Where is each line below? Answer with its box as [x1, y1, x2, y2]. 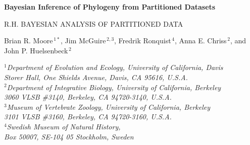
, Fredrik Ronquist [114, 35, 171, 46]
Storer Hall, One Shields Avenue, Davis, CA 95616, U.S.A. [4, 71, 188, 82]
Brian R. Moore [4, 35, 53, 46]
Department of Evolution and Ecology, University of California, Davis [7, 62, 223, 72]
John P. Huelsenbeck [4, 45, 68, 55]
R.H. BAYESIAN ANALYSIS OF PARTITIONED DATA [4, 18, 183, 29]
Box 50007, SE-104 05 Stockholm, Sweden [4, 131, 134, 141]
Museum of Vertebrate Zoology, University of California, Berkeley [7, 101, 211, 112]
